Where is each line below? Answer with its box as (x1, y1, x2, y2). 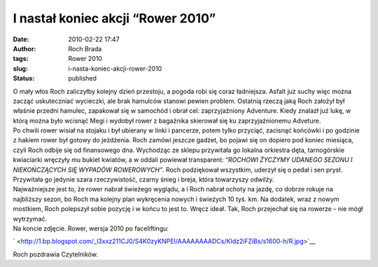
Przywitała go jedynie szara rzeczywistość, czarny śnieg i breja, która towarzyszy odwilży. (13, 175, 274, 184)
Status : (13, 74, 35, 83)
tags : (13, 55, 29, 63)
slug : (13, 64, 28, 73)
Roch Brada (68, 44, 102, 53)
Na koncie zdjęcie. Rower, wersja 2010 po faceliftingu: (13, 224, 169, 233)
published (68, 74, 97, 83)
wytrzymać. (13, 214, 48, 223)
